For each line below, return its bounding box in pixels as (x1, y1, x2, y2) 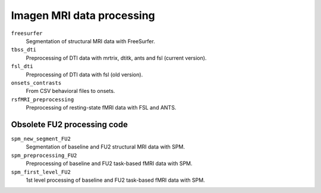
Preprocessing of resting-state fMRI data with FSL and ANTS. (26, 104, 177, 111)
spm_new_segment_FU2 (11, 135, 71, 142)
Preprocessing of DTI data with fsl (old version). (26, 71, 143, 78)
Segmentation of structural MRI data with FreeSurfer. (26, 37, 156, 44)
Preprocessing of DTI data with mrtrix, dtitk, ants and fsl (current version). (26, 54, 207, 62)
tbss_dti (11, 46, 37, 53)
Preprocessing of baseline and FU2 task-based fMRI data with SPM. (26, 160, 193, 167)
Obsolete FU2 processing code (11, 119, 128, 130)
